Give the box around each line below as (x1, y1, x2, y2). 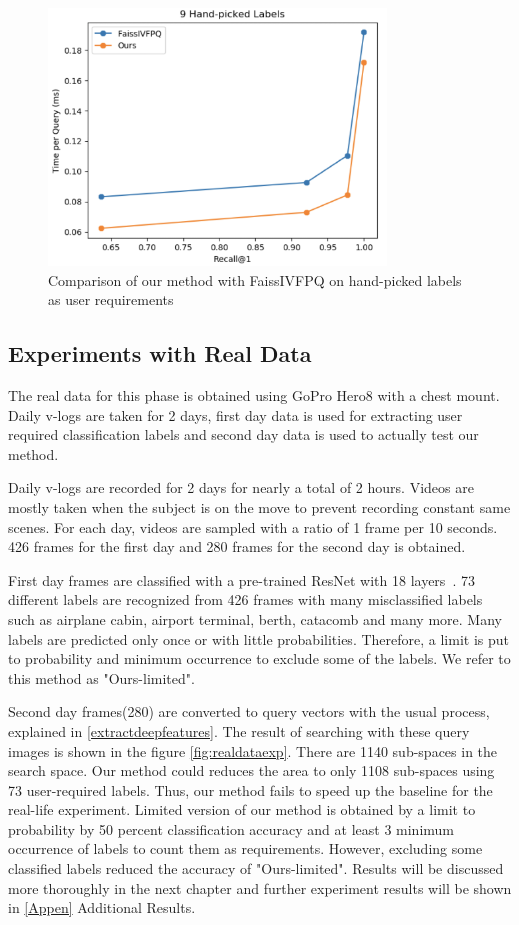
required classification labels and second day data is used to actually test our (8, 424, 479, 445)
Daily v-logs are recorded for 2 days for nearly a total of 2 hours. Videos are (8, 477, 474, 498)
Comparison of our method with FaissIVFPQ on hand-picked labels (48, 269, 462, 290)
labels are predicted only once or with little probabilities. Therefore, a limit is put (8, 628, 509, 649)
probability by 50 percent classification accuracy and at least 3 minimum (8, 818, 455, 839)
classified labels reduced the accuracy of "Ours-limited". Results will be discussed (8, 858, 504, 879)
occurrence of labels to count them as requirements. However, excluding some (8, 838, 483, 859)
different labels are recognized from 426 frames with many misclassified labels (8, 589, 483, 610)
